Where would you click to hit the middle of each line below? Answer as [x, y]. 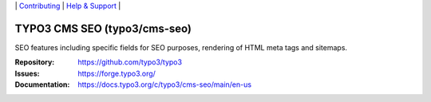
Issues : [27, 73]
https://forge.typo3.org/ [117, 73]
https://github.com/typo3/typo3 [130, 62]
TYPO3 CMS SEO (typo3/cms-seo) [103, 28]
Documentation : [42, 84]
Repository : [35, 62]
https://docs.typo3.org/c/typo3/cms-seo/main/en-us [164, 84]
